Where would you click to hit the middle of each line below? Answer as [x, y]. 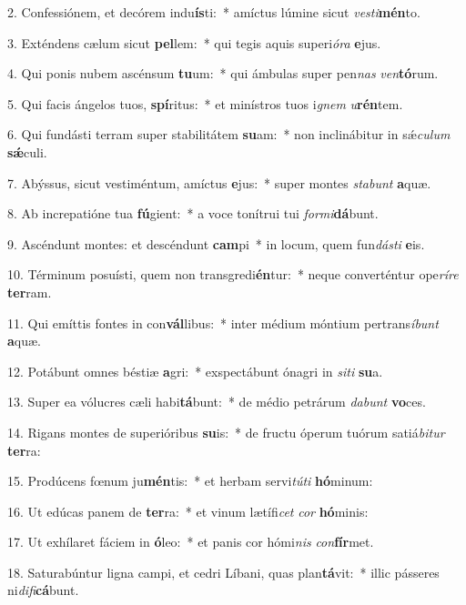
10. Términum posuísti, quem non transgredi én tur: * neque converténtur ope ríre [233, 274]
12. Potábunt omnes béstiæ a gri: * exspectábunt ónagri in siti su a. [195, 371]
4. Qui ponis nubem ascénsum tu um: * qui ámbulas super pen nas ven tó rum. [223, 73]
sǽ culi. [27, 151]
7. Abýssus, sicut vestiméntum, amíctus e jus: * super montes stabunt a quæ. [219, 182]
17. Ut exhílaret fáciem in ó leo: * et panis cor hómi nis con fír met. [191, 542]
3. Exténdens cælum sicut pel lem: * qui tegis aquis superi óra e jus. [194, 42]
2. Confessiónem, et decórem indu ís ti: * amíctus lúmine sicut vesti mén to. [214, 12]
